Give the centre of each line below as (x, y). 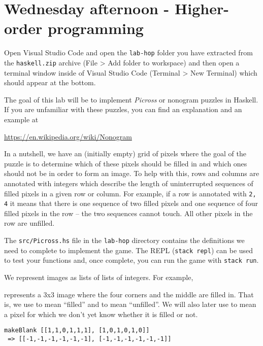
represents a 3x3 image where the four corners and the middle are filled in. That (129, 294)
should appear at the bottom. (50, 82)
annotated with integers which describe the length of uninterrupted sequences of (129, 183)
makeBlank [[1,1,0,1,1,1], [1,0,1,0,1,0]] (77, 331)
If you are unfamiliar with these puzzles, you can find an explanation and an (123, 109)
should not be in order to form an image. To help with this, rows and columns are (132, 173)
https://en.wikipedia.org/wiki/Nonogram (68, 136)
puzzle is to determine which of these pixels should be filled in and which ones (126, 163)
